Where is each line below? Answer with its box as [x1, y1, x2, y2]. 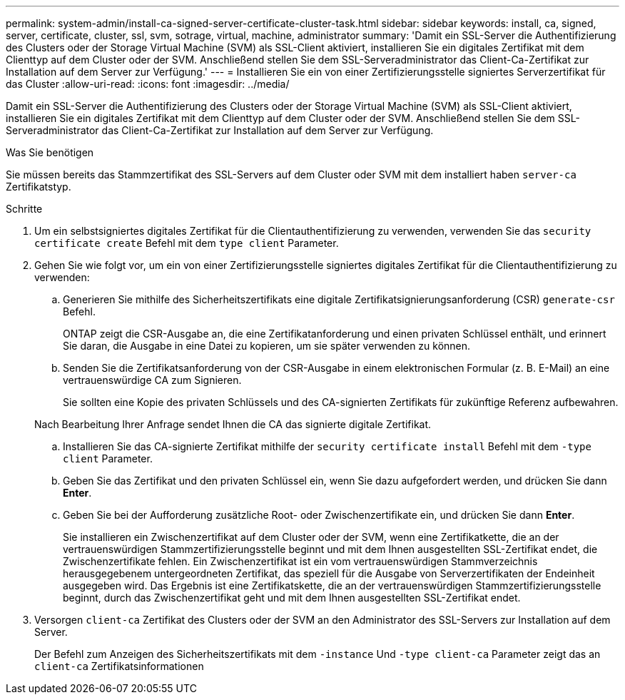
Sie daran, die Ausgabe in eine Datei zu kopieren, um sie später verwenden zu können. [63, 340, 471, 352]
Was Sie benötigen [6, 146, 94, 158]
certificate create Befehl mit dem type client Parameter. [34, 237, 339, 249]
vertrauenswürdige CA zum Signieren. [63, 374, 242, 386]
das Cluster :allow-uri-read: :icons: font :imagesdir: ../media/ [6, 78, 290, 90]
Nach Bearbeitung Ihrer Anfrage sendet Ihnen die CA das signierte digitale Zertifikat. [34, 418, 432, 430]
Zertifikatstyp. [6, 181, 71, 193]
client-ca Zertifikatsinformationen [34, 660, 204, 672]
